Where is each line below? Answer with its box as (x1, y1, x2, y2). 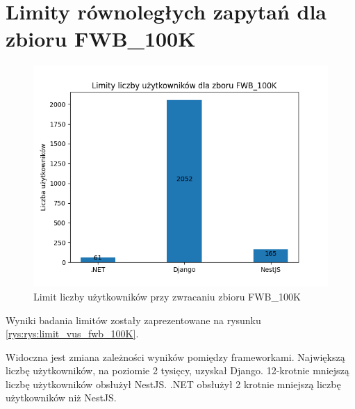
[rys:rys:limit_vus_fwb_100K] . (6, 326, 139, 341)
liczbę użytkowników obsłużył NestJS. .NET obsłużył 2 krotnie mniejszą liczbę (6, 376, 341, 391)
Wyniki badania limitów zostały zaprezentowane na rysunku (6, 312, 261, 327)
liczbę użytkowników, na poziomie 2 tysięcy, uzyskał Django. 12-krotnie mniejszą (6, 363, 349, 378)
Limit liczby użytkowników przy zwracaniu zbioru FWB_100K (33, 289, 301, 303)
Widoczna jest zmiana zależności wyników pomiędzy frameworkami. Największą (6, 349, 345, 364)
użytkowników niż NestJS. (6, 390, 117, 405)
